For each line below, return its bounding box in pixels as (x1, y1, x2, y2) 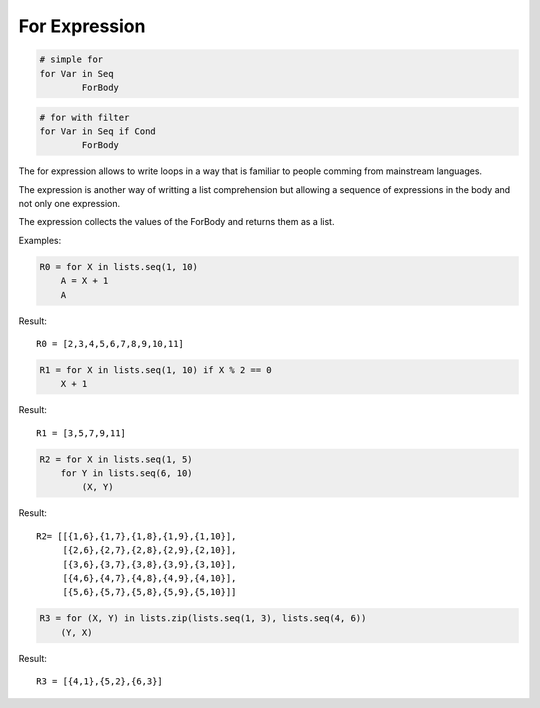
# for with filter (39, 111, 130, 123)
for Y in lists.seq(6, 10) (60, 468, 194, 479)
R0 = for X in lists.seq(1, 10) (39, 261, 199, 272)
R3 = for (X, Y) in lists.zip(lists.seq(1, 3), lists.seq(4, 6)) (39, 613, 367, 624)
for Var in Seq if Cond (39, 125, 157, 137)
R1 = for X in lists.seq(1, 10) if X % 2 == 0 (39, 364, 272, 375)
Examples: (18, 234, 62, 246)
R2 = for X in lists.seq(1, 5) (39, 453, 194, 465)
